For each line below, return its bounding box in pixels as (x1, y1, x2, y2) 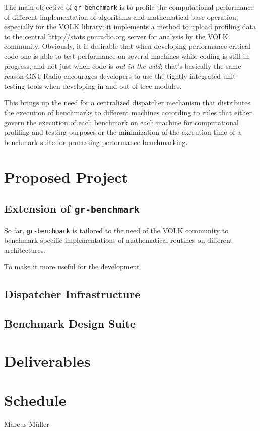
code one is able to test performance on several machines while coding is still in (4, 51, 249, 61)
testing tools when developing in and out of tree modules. (4, 80, 182, 91)
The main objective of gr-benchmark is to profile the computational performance (4, 2, 254, 12)
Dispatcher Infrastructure (4, 286, 141, 302)
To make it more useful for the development (4, 261, 140, 272)
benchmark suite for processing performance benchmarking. (4, 136, 188, 147)
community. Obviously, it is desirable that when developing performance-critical (4, 41, 250, 51)
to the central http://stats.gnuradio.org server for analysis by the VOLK (4, 31, 228, 41)
